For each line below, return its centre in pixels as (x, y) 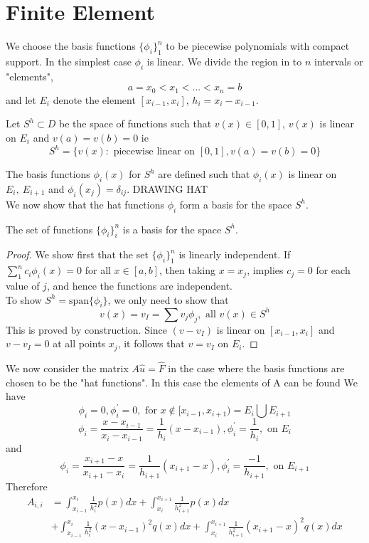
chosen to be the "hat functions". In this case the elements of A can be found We (182, 382)
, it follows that (151, 343)
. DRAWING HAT (167, 188)
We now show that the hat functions (85, 204)
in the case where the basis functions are (256, 368)
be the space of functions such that (135, 123)
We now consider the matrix (67, 368)
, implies (265, 270)
